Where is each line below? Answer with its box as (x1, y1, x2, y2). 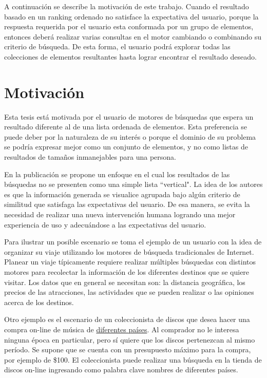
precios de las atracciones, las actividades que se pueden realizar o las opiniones (4, 287, 254, 297)
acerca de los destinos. (4, 296, 74, 307)
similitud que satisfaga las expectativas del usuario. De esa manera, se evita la (4, 199, 250, 210)
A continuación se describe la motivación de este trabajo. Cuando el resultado (4, 1, 249, 11)
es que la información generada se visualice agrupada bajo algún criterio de (4, 188, 240, 199)
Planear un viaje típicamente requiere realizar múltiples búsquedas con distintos (4, 256, 256, 267)
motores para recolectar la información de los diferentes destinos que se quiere (4, 267, 250, 277)
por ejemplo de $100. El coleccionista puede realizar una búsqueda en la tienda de (4, 354, 262, 365)
